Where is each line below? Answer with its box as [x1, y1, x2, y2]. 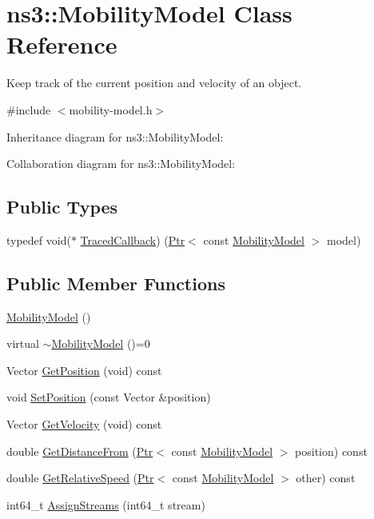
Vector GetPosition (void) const [6, 361, 162, 378]
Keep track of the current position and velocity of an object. [6, 74, 302, 91]
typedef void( [6, 231, 71, 248]
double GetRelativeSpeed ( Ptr [6, 469, 154, 486]
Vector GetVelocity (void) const [6, 416, 162, 433]
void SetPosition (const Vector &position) [6, 389, 211, 405]
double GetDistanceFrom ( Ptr [6, 442, 153, 459]
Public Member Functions [6, 270, 225, 295]
